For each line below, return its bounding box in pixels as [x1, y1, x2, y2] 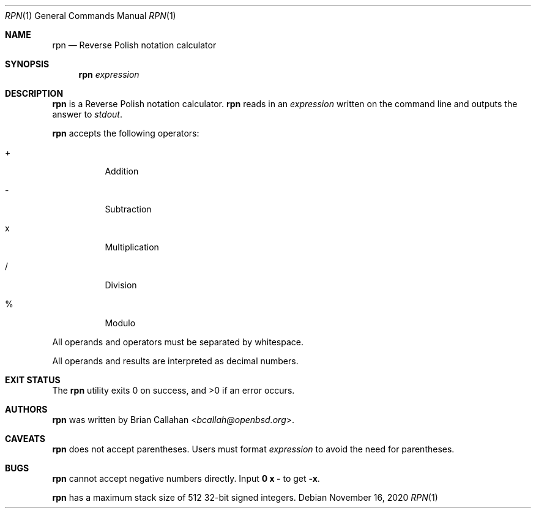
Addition [105, 166, 139, 176]
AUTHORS [5, 404, 48, 414]
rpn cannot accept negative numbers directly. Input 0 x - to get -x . [52, 473, 320, 484]
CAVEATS [5, 433, 45, 444]
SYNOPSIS [5, 59, 50, 69]
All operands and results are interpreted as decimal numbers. [52, 356, 299, 366]
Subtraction [105, 204, 152, 214]
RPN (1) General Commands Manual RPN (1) [5, 10, 176, 21]
